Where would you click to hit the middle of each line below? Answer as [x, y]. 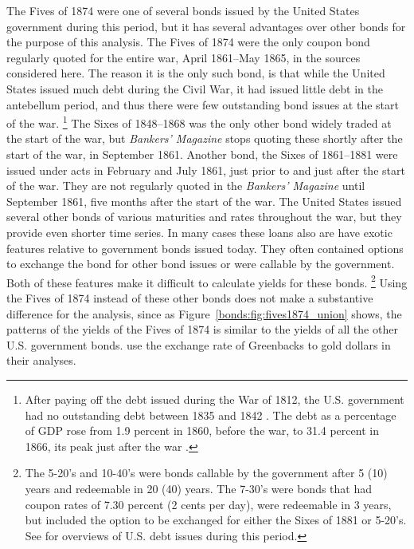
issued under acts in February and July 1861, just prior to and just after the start [206, 170]
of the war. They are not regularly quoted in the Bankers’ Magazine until [186, 186]
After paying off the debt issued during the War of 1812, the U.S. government [215, 399]
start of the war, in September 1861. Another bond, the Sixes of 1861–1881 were [202, 154]
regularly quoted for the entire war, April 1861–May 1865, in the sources [184, 57]
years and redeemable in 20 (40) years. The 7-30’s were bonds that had [198, 488]
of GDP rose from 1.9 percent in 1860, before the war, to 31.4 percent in [202, 431]
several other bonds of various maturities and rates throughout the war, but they [204, 217]
